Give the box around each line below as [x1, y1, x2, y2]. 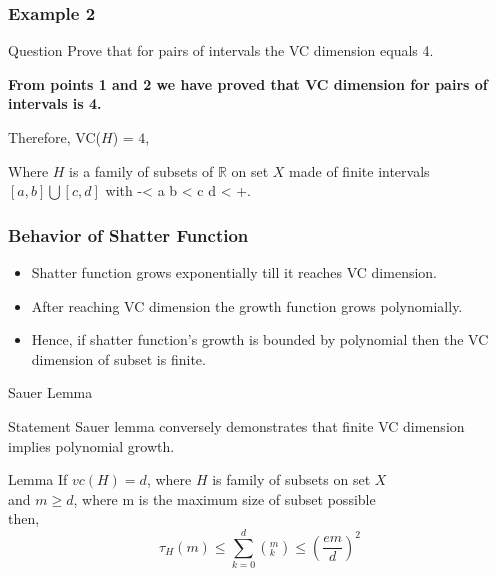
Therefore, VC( [8, 127, 102, 147]
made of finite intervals [289, 160, 430, 181]
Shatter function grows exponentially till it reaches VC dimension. [31, 262, 437, 282]
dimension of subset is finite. [31, 348, 206, 369]
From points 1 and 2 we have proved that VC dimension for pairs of [8, 73, 488, 94]
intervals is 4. [8, 93, 102, 114]
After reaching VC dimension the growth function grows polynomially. [31, 295, 463, 316]
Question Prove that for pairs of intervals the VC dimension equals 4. [8, 40, 434, 61]
